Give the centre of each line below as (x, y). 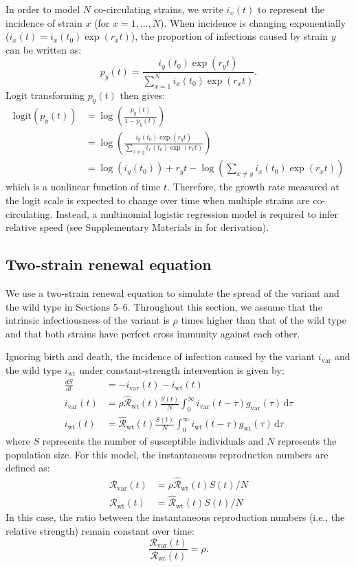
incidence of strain (44, 22)
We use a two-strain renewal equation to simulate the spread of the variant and (173, 293)
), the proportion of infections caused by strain (229, 36)
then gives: (143, 94)
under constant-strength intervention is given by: (182, 369)
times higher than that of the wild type (264, 320)
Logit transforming (45, 94)
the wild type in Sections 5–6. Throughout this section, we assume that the (164, 306)
